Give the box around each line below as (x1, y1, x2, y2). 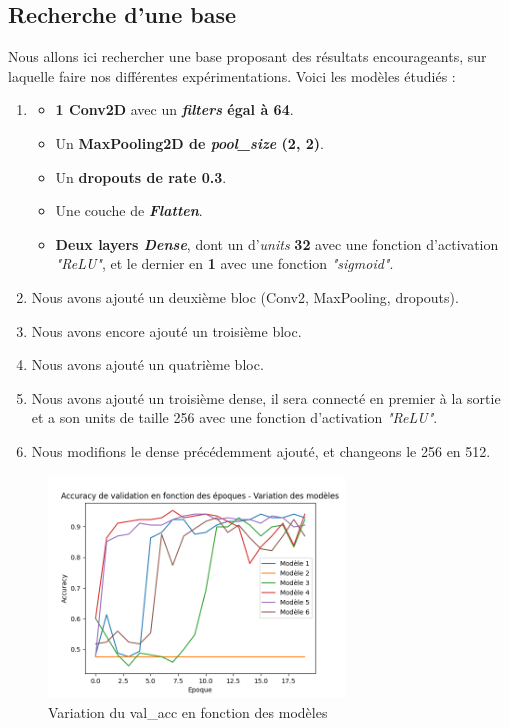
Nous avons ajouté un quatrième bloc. (31, 354, 264, 375)
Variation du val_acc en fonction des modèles (48, 701, 328, 722)
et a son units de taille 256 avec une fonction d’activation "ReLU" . (31, 407, 438, 428)
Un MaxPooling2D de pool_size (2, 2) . (55, 132, 324, 153)
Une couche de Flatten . (55, 200, 203, 221)
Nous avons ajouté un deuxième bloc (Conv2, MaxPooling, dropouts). (31, 286, 459, 307)
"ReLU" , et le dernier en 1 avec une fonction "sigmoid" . (55, 253, 394, 274)
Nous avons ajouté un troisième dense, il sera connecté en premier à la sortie (31, 387, 501, 408)
